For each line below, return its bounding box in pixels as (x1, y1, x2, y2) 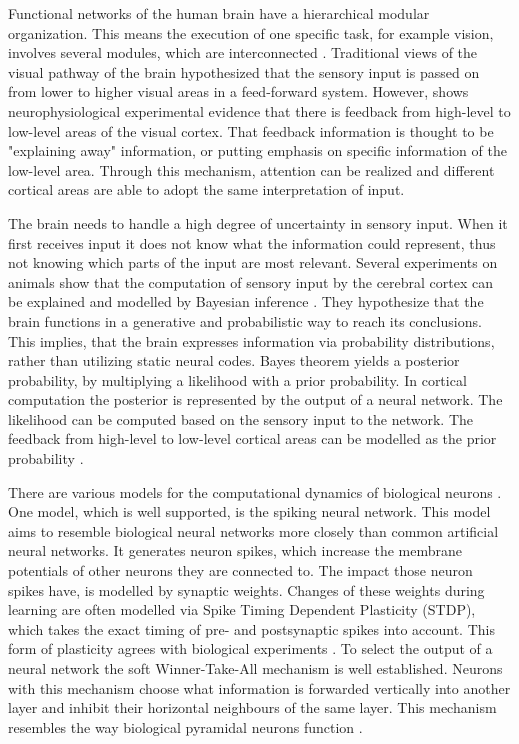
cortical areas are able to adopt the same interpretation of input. (8, 179, 405, 200)
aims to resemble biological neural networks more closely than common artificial (8, 520, 499, 541)
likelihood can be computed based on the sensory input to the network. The (8, 408, 474, 429)
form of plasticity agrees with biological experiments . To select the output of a (8, 638, 493, 659)
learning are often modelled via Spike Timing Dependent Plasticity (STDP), (8, 599, 476, 620)
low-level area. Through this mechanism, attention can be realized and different (8, 159, 495, 180)
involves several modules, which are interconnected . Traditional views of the (8, 42, 478, 63)
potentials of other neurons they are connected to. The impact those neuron (8, 560, 473, 581)
